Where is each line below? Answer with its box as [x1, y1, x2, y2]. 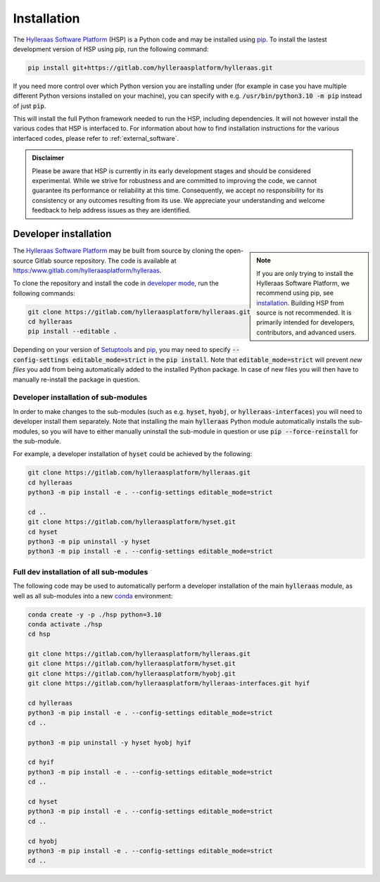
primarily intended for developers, [256, 318, 355, 327]
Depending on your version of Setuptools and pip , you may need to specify [13, 346, 232, 354]
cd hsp [27, 630, 51, 638]
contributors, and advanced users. [256, 328, 357, 336]
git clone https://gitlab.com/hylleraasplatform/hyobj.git [27, 669, 236, 677]
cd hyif [27, 758, 54, 767]
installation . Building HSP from [256, 298, 344, 307]
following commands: [13, 289, 75, 297]
